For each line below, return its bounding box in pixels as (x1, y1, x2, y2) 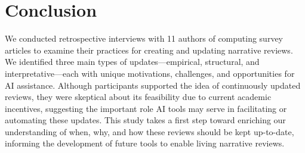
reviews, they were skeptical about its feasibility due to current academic (5, 90, 272, 103)
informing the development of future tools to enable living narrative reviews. (5, 137, 285, 149)
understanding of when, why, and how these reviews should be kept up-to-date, (5, 125, 294, 138)
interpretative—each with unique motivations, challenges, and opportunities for (5, 67, 295, 79)
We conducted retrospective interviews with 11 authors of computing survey (5, 32, 284, 45)
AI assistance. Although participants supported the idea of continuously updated (5, 79, 301, 91)
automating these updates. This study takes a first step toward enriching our (5, 114, 286, 126)
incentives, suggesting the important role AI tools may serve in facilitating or (5, 102, 287, 114)
